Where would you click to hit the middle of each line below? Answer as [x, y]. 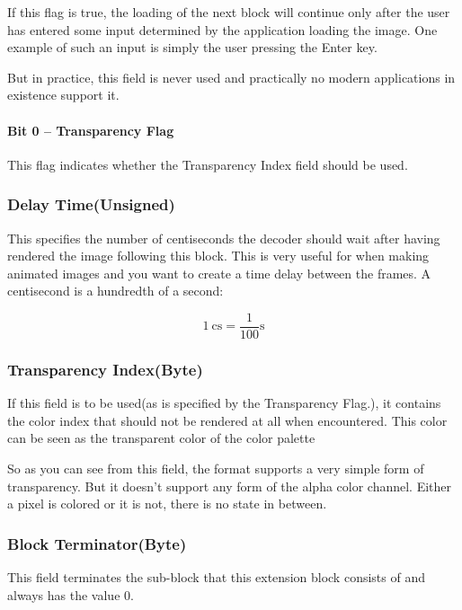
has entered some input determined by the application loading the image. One [222, 29]
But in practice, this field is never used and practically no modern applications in [231, 77]
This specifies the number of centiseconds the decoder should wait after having [224, 238]
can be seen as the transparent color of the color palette [161, 438]
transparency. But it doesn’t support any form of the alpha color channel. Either [230, 486]
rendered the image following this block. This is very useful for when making [218, 256]
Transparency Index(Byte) [105, 369]
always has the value [64, 594]
